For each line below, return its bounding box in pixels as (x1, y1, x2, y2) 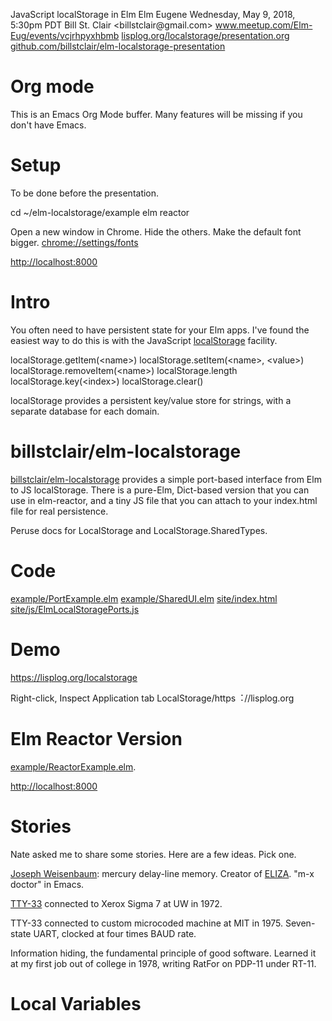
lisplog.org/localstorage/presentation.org (121, 30, 290, 41)
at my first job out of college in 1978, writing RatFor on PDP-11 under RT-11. (10, 957, 317, 969)
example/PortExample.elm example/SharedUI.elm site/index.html (10, 592, 278, 604)
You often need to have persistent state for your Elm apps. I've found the (10, 324, 310, 336)
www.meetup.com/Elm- (214, 19, 313, 31)
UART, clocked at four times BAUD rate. (33, 927, 197, 939)
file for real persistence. (10, 505, 109, 517)
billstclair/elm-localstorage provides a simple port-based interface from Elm (10, 473, 322, 485)
